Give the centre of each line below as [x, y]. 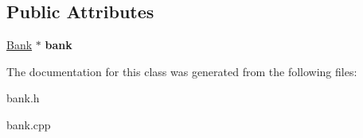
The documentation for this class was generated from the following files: [182, 71]
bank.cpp [29, 124]
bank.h [23, 98]
